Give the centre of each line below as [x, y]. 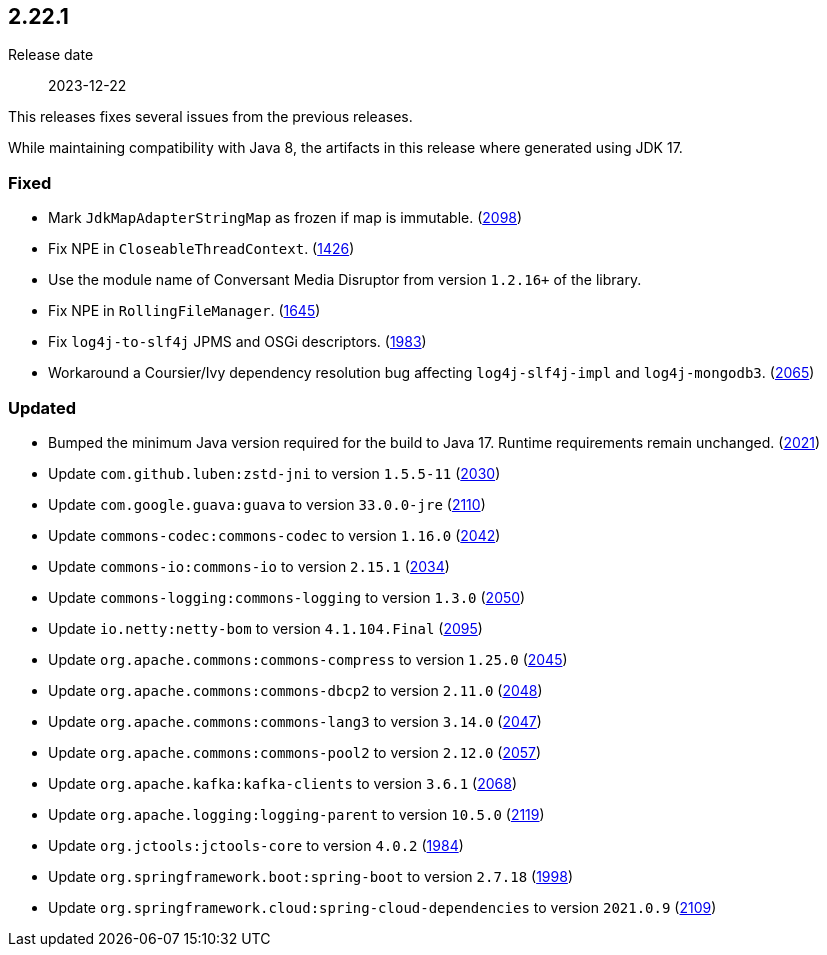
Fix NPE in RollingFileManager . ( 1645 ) [184, 311]
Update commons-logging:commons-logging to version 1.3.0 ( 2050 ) [287, 597]
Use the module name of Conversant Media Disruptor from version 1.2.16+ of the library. [345, 280]
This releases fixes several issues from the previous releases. [210, 117]
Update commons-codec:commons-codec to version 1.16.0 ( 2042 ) [274, 535]
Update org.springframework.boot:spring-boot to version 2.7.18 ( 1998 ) [310, 876]
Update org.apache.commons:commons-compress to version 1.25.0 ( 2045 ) [308, 659]
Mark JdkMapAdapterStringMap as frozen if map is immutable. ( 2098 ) [285, 218]
